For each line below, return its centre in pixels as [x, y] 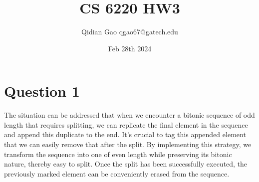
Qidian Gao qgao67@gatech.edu [130, 32]
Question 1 [42, 91]
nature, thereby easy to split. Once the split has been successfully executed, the [126, 164]
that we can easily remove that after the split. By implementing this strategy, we [128, 144]
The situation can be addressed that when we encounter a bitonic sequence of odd [129, 115]
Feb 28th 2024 [130, 48]
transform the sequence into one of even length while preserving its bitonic [118, 154]
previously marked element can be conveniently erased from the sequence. [117, 173]
